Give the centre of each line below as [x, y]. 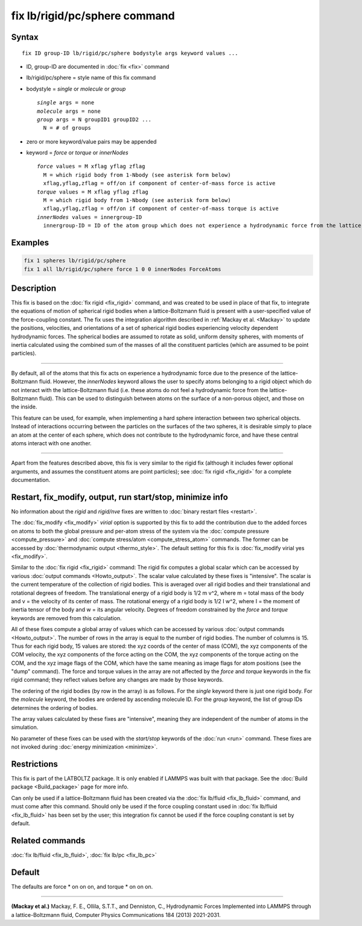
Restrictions [35, 764]
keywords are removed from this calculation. [66, 618]
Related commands [48, 841]
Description [34, 288]
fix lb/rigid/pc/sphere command [93, 16]
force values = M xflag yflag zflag [91, 166]
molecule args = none [69, 111]
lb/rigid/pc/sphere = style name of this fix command [91, 78]
